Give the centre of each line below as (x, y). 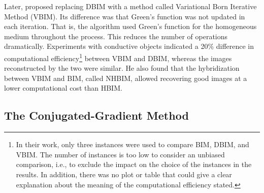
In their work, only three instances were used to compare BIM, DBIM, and (133, 144)
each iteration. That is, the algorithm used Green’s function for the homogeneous (130, 26)
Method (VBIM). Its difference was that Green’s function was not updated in (125, 16)
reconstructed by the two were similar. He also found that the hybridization (122, 68)
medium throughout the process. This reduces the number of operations (116, 36)
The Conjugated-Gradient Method (96, 115)
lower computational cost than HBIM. (63, 88)
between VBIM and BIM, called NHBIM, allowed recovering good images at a (126, 78)
